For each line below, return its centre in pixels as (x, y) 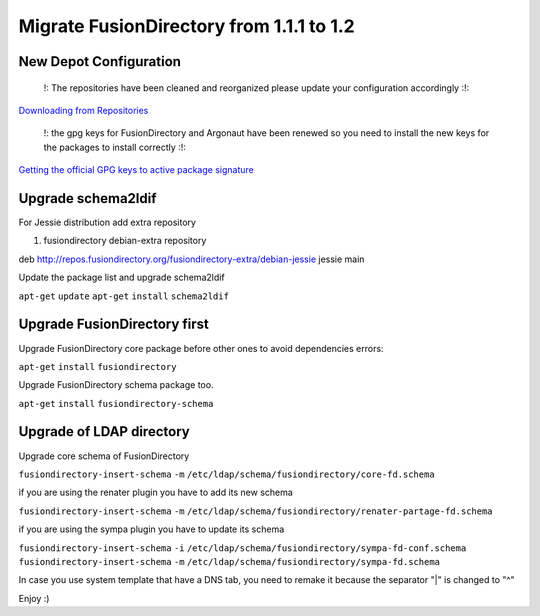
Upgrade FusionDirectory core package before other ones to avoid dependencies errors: (201, 348)
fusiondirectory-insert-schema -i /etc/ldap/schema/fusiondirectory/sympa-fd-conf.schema (242, 548)
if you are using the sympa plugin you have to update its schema (151, 529)
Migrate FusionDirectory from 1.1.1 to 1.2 (186, 26)
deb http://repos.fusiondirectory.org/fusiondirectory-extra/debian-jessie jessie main (191, 259)
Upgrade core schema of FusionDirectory (104, 456)
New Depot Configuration (100, 61)
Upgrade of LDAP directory (104, 431)
